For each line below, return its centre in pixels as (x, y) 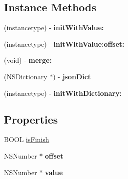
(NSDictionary (26, 76)
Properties (31, 119)
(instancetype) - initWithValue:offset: (64, 44)
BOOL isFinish (27, 139)
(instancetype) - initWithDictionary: (63, 93)
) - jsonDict (72, 76)
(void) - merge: (28, 60)
